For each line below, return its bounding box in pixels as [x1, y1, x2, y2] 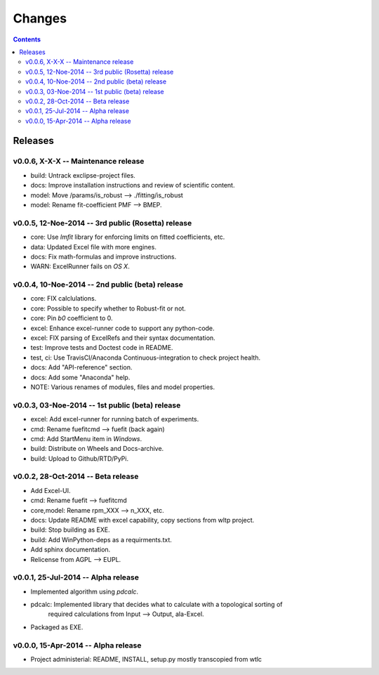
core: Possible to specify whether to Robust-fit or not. [30, 304, 186, 313]
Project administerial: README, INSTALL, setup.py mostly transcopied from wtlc [30, 655, 262, 663]
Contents [13, 35, 41, 44]
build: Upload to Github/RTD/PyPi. [30, 454, 129, 463]
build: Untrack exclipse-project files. [30, 171, 136, 179]
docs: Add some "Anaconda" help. [30, 373, 131, 381]
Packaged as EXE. [30, 622, 84, 631]
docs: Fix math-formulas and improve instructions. [30, 252, 177, 261]
